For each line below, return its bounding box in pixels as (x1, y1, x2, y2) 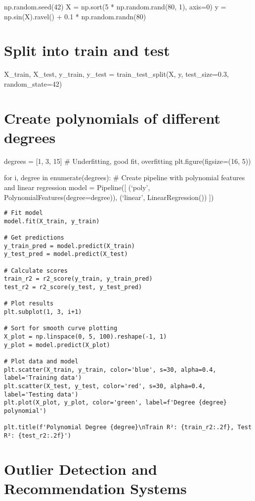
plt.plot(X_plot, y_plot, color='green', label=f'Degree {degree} (4, 399, 227, 406)
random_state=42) (4, 78, 62, 89)
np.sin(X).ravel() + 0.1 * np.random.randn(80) (4, 11, 146, 21)
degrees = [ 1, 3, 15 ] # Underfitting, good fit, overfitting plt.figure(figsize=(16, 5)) (4, 155, 251, 166)
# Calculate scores (4, 267, 68, 274)
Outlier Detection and (4, 458, 157, 479)
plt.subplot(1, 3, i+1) (4, 308, 82, 316)
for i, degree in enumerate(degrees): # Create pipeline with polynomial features (4, 172, 245, 183)
